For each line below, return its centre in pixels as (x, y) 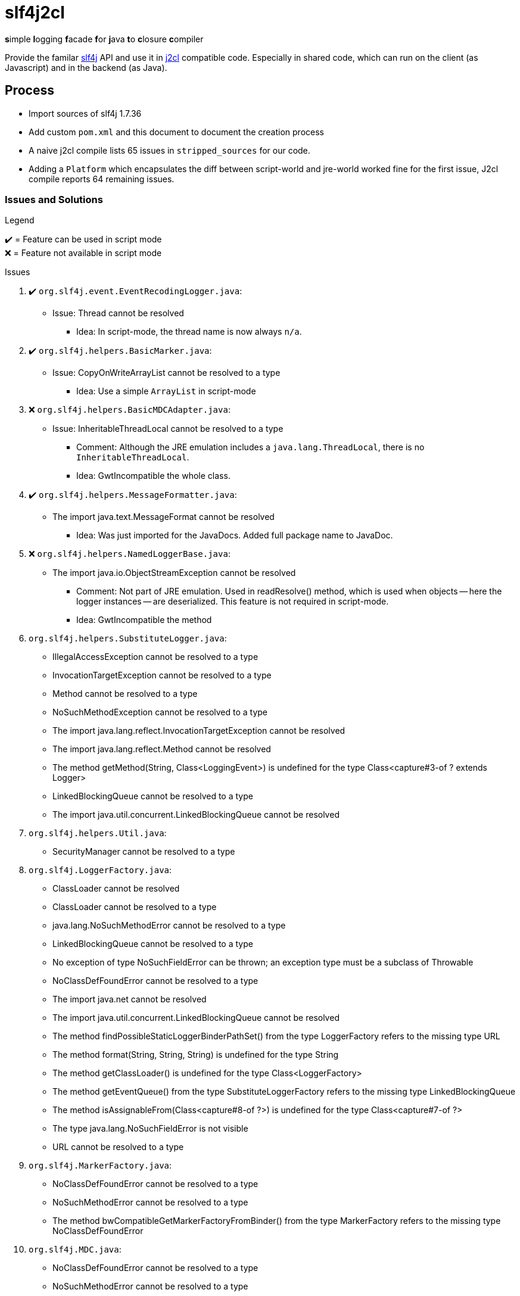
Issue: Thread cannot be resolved (118, 313)
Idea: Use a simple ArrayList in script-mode (166, 391)
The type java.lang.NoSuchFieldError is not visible (150, 1129)
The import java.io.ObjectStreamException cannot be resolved (174, 573)
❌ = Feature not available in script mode (83, 253)
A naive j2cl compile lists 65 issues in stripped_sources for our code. (169, 150)
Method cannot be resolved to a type (125, 694)
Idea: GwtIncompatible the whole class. (153, 476)
